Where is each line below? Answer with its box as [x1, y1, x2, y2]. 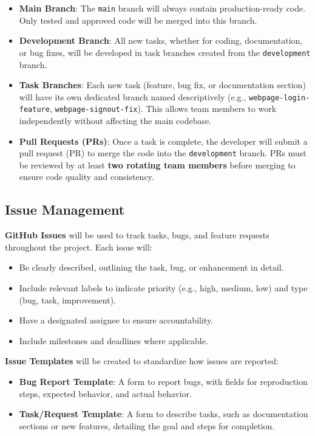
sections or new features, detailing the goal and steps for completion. [19, 419, 275, 432]
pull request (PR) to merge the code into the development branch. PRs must [19, 147, 307, 159]
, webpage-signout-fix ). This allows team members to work [49, 102, 277, 115]
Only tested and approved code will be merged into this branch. [19, 13, 257, 26]
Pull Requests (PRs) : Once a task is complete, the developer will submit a [19, 134, 308, 147]
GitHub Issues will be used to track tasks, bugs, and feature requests [5, 229, 269, 241]
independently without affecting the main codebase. [19, 114, 212, 126]
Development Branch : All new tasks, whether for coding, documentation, [19, 34, 303, 47]
